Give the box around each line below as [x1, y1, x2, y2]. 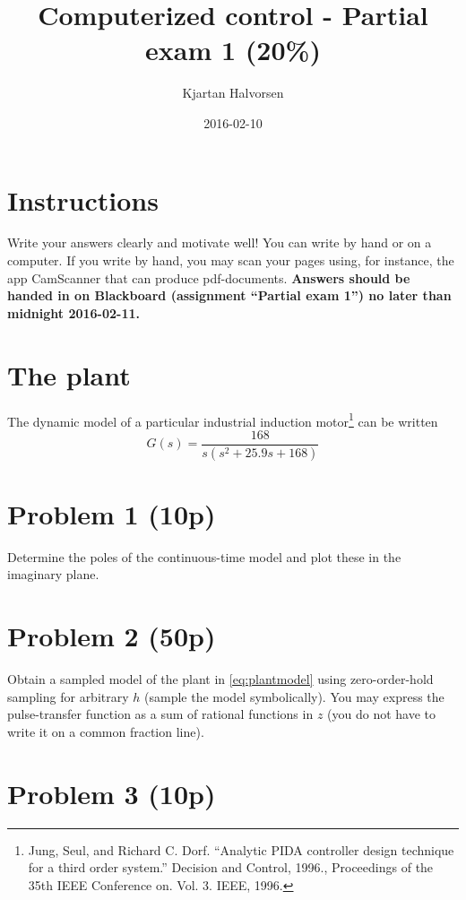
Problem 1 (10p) [7, 495, 216, 532]
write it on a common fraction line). [7, 722, 204, 740]
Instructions [7, 181, 159, 218]
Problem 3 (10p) [7, 775, 216, 811]
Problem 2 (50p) [7, 618, 216, 654]
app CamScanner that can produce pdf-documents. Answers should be [7, 268, 410, 287]
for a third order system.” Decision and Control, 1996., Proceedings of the [28, 858, 434, 877]
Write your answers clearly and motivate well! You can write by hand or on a [7, 233, 432, 252]
